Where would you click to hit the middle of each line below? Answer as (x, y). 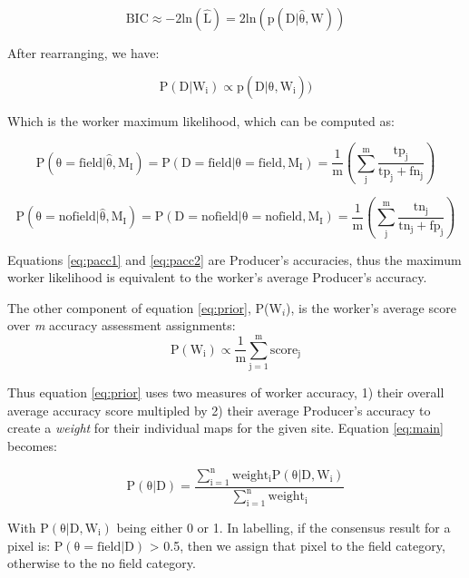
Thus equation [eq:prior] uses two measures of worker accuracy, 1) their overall (226, 392)
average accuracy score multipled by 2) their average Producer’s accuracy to (219, 410)
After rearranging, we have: (83, 53)
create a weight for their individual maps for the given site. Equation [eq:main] (225, 428)
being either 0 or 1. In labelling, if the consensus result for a (283, 527)
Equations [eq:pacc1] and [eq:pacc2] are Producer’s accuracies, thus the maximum (234, 259)
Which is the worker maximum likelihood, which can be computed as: (201, 120)
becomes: (32, 445)
